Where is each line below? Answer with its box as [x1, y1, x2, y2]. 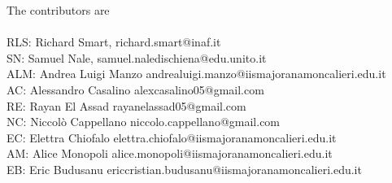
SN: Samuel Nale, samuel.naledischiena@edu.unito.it [7, 49, 267, 66]
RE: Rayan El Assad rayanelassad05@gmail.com [7, 97, 246, 114]
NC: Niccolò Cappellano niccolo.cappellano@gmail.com [7, 113, 281, 130]
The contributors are [7, 2, 110, 18]
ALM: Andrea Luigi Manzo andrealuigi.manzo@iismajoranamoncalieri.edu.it [7, 65, 386, 82]
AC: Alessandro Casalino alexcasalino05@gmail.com [7, 81, 264, 98]
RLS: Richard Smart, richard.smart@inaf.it [7, 33, 221, 50]
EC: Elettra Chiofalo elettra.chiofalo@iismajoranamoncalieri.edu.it [7, 129, 337, 146]
